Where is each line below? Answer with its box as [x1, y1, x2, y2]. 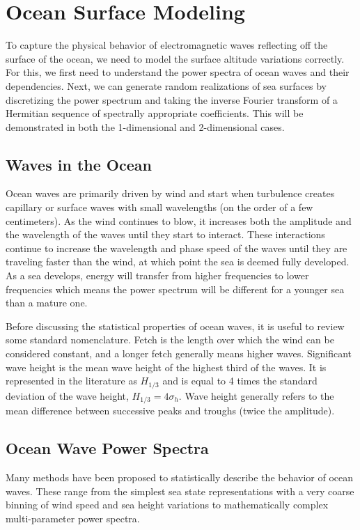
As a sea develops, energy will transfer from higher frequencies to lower [6, 268, 309, 283]
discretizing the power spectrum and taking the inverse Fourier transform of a [6, 92, 338, 107]
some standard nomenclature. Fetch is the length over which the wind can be [6, 332, 334, 347]
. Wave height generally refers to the [178, 388, 334, 403]
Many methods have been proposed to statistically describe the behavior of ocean [6, 469, 354, 484]
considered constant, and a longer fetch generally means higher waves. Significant [6, 346, 352, 361]
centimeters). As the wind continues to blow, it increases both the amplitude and [6, 213, 352, 228]
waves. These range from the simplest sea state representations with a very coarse [6, 483, 354, 498]
